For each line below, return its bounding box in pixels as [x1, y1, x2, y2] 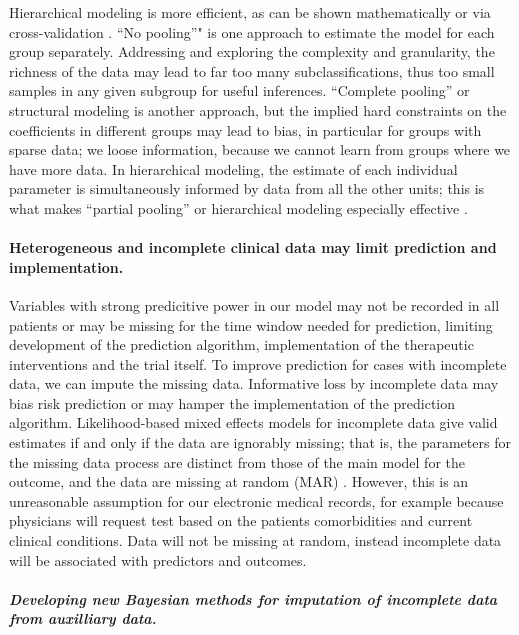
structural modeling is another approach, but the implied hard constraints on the [9, 99, 507, 120]
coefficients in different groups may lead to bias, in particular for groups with [9, 119, 482, 140]
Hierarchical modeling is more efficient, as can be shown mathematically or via [9, 2, 491, 22]
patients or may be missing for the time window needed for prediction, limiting [9, 314, 493, 335]
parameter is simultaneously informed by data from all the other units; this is [9, 178, 485, 199]
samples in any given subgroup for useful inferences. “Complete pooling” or [9, 80, 470, 101]
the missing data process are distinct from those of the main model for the [9, 451, 465, 472]
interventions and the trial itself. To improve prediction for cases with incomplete [9, 353, 507, 374]
